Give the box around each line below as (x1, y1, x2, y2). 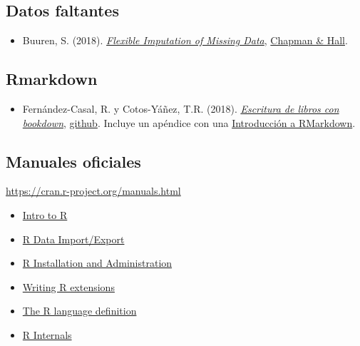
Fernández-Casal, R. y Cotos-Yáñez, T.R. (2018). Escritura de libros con (22, 101, 339, 116)
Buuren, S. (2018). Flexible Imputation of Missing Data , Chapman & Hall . (22, 33, 348, 48)
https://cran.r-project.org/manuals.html (6, 183, 181, 198)
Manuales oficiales (6, 150, 141, 172)
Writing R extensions (22, 279, 115, 294)
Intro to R (22, 207, 68, 222)
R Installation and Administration (22, 255, 173, 270)
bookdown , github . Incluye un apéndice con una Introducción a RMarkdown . (22, 115, 356, 130)
